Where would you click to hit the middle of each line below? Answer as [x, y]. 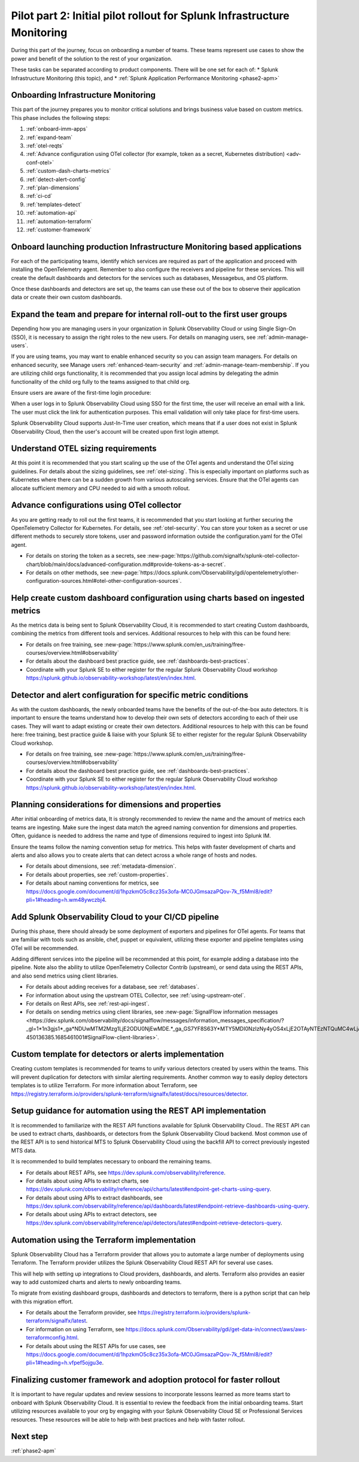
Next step [30, 1437]
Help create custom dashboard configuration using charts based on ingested [158, 598]
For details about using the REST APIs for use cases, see [96, 1346]
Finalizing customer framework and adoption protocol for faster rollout [146, 1380]
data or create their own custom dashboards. [67, 297]
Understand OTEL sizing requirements [84, 449]
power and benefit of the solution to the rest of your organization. [92, 58]
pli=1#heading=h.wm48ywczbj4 [66, 900]
